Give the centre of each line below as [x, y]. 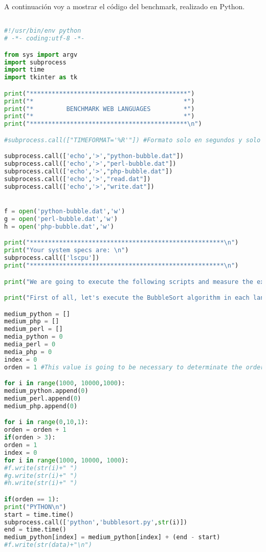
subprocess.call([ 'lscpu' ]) [52, 258]
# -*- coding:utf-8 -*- [45, 39]
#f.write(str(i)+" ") [41, 468]
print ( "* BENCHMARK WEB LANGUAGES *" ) [99, 109]
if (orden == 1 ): [32, 499]
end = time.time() [35, 530]
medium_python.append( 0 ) [46, 391]
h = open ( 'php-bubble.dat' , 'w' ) [59, 226]
